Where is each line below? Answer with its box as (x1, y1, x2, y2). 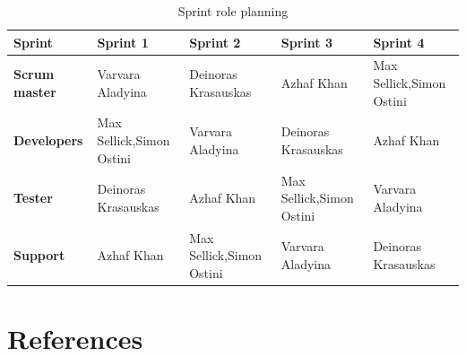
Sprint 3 (280, 32, 332, 51)
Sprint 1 (97, 32, 149, 51)
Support (13, 246, 65, 265)
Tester (13, 188, 53, 207)
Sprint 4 (373, 32, 425, 51)
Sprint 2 (189, 32, 241, 51)
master (13, 82, 56, 100)
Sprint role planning (177, 2, 289, 20)
